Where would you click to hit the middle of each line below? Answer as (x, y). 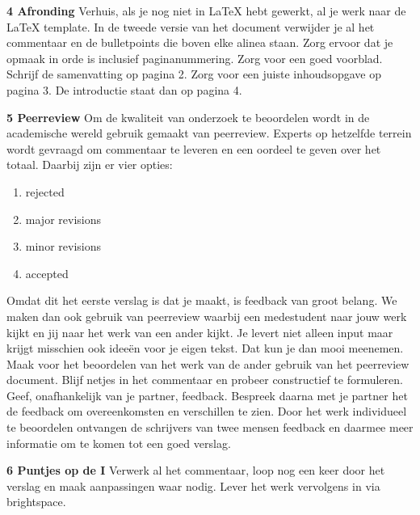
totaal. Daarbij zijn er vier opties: (90, 165)
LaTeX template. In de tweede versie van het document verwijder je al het (191, 26)
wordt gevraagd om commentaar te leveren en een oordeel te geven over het (194, 148)
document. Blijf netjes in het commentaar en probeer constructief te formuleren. (205, 380)
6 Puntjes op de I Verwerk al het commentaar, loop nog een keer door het (196, 470)
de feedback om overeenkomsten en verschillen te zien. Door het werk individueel (207, 411)
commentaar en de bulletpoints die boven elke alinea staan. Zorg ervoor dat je (200, 42)
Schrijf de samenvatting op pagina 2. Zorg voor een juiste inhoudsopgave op (194, 74)
